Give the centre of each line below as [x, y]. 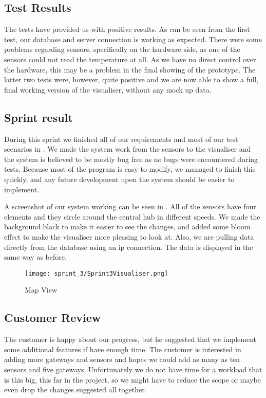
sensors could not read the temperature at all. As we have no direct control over [130, 59]
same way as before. [35, 257]
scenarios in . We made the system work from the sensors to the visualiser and [128, 149]
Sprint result [39, 117]
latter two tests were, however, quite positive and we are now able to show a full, [131, 79]
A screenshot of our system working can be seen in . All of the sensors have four [130, 206]
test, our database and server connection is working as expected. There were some [133, 39]
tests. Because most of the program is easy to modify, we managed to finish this [130, 169]
